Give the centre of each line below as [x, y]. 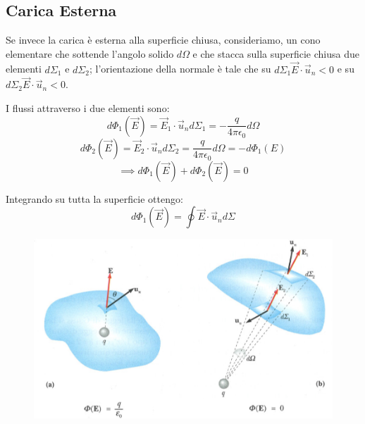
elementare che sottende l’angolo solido [90, 53]
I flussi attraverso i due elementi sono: [88, 108]
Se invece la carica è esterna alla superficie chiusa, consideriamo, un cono [163, 40]
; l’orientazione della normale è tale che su [180, 69]
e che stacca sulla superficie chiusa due [276, 53]
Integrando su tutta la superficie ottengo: [94, 198]
